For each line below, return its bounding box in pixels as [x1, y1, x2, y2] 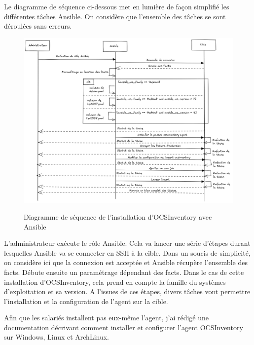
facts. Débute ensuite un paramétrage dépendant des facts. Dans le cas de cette [4, 267, 244, 277]
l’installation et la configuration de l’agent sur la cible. [4, 296, 168, 306]
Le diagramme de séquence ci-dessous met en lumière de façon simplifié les [4, 1, 229, 11]
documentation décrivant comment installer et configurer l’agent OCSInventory [4, 322, 243, 332]
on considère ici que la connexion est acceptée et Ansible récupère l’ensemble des [4, 257, 248, 268]
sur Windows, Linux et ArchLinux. [4, 332, 109, 342]
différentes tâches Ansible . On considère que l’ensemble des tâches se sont [4, 11, 226, 21]
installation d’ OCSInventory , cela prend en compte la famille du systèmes [4, 276, 226, 287]
